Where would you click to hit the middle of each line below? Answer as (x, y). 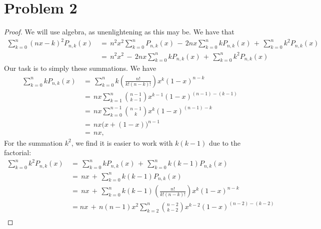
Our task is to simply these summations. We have (80, 68)
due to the (224, 142)
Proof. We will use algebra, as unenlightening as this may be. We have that (119, 32)
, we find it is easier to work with (122, 142)
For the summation (33, 142)
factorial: (18, 152)
